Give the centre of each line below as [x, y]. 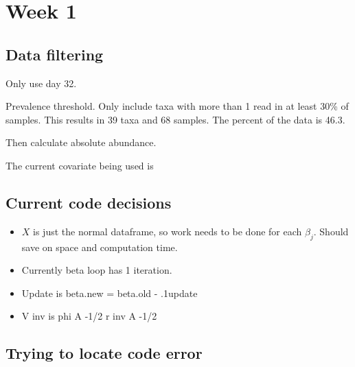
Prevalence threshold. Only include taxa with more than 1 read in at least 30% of [177, 106]
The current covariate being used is [80, 165]
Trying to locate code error [104, 353]
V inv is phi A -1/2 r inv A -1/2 [89, 316]
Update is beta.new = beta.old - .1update [110, 293]
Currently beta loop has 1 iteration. [97, 270]
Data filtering [55, 54]
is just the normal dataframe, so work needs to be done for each [168, 231]
